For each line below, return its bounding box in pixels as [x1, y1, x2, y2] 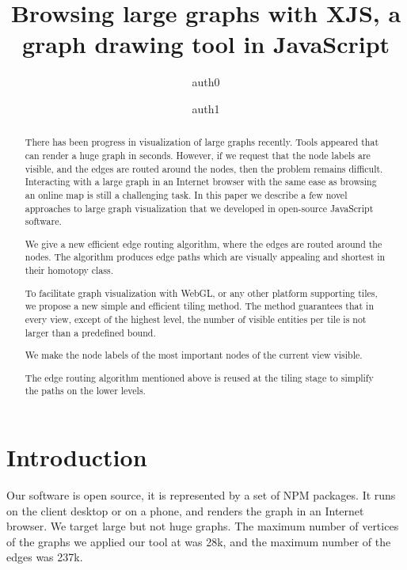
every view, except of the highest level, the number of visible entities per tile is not [25, 312, 367, 325]
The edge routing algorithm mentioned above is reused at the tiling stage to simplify [25, 370, 374, 384]
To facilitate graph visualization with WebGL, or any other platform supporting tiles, [25, 286, 378, 299]
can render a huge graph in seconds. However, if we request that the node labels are [25, 148, 371, 161]
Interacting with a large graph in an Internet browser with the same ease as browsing [25, 175, 377, 188]
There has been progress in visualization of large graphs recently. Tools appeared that [25, 135, 379, 149]
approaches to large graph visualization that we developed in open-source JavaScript [25, 201, 374, 215]
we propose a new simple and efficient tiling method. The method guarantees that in [25, 299, 374, 313]
